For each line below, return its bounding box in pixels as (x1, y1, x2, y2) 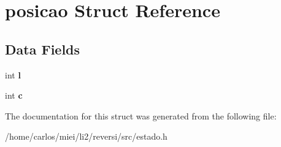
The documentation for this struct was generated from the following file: (5, 109, 277, 122)
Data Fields (5, 39, 80, 58)
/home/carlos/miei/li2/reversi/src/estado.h (5, 130, 167, 143)
